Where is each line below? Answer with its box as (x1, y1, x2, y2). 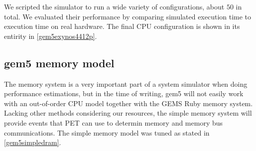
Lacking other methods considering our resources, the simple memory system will (4, 108, 252, 118)
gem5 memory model (4, 55, 115, 70)
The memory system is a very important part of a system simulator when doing (4, 78, 248, 89)
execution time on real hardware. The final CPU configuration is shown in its (4, 21, 240, 31)
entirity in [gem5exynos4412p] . (4, 30, 97, 41)
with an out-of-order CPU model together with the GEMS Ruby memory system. (4, 98, 253, 108)
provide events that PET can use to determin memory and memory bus (4, 117, 223, 128)
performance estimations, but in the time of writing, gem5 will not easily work (4, 88, 244, 99)
